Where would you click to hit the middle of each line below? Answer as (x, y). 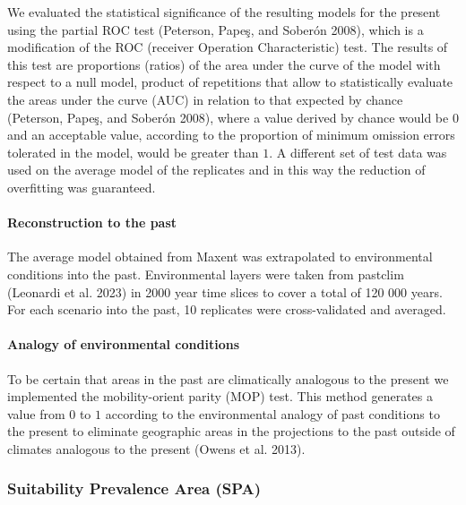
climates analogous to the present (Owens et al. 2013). (156, 448)
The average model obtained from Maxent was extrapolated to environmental (220, 257)
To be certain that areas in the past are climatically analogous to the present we (228, 378)
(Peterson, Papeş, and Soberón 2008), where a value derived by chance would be (228, 117)
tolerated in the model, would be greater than (133, 152)
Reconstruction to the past (92, 223)
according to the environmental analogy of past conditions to (272, 413)
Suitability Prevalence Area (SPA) (134, 488)
